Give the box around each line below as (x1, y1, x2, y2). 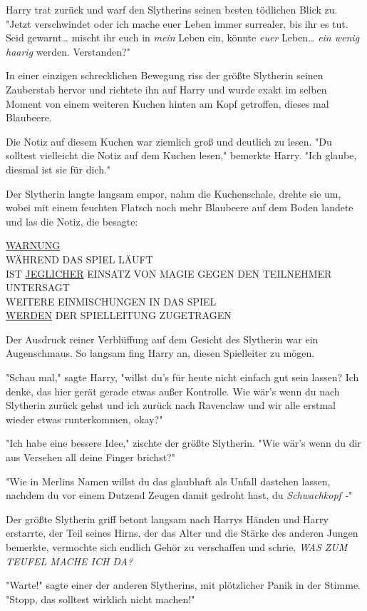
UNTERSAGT (6, 280, 70, 295)
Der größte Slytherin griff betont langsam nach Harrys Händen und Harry (6, 511, 329, 526)
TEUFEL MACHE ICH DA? (6, 553, 133, 568)
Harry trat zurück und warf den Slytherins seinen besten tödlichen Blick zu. (6, 2, 338, 16)
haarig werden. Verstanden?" (6, 44, 130, 59)
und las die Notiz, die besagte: (6, 213, 138, 228)
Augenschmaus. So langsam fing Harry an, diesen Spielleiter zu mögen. (6, 345, 315, 360)
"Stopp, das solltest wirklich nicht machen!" (6, 591, 195, 606)
